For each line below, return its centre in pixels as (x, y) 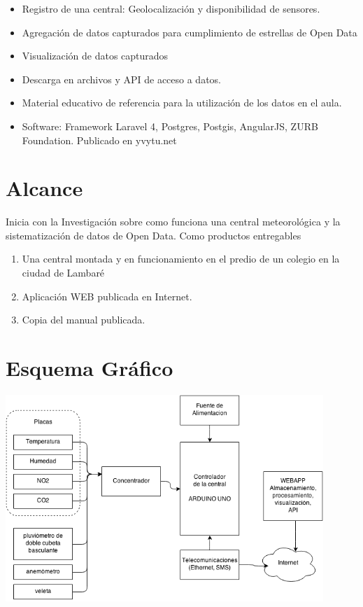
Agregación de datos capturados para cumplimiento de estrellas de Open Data (190, 32)
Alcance (44, 188)
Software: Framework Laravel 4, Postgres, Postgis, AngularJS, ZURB (170, 126)
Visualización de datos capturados (95, 56)
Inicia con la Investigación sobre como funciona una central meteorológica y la (173, 222)
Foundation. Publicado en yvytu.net (99, 140)
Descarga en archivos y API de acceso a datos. (122, 79)
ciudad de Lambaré (63, 273)
